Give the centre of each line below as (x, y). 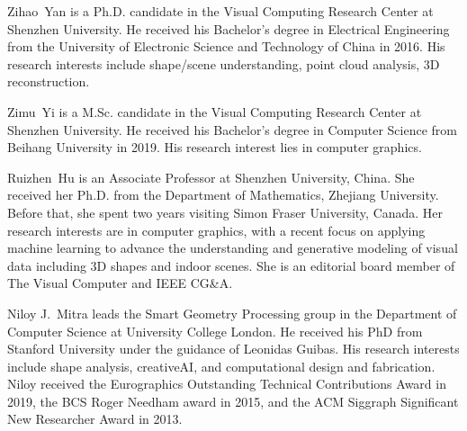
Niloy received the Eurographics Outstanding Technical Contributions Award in (227, 384)
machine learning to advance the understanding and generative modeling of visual (233, 248)
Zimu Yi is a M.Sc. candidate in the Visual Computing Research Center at (215, 111)
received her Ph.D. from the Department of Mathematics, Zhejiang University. (223, 195)
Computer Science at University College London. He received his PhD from (215, 331)
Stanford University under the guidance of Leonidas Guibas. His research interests (233, 349)
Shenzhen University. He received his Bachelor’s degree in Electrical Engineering (229, 28)
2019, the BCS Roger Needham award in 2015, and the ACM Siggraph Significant (233, 401)
